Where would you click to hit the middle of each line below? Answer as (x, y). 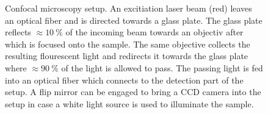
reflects (18, 32)
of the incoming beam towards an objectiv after (154, 32)
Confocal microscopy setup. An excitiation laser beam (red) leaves (129, 8)
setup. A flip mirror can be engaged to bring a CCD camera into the (133, 92)
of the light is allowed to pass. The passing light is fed (162, 67)
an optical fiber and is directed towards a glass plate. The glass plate (134, 20)
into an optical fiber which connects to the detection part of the (124, 80)
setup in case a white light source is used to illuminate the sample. (129, 103)
